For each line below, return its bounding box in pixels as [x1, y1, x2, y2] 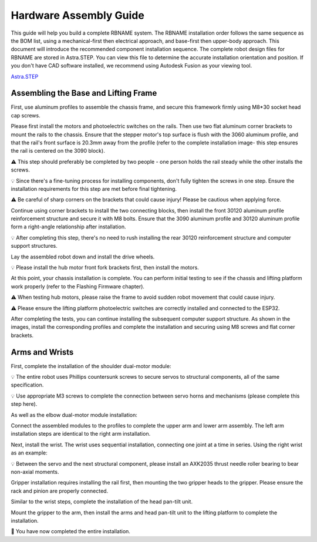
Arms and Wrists [11, 347, 74, 357]
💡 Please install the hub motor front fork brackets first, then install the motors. [11, 264, 199, 271]
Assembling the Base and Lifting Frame [11, 88, 157, 98]
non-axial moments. [11, 468, 59, 475]
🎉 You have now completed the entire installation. [11, 528, 130, 535]
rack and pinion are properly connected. [11, 487, 109, 494]
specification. [11, 382, 44, 389]
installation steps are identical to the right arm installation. [11, 430, 151, 437]
